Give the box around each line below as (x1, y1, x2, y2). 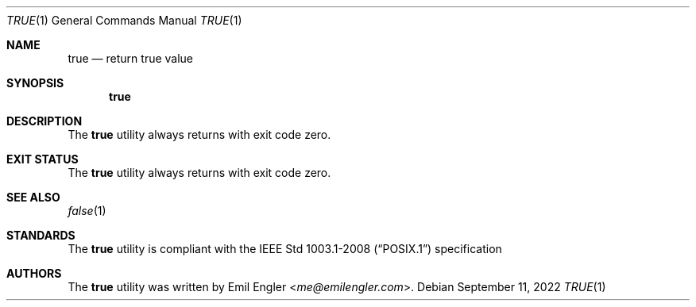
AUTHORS (6, 267, 62, 280)
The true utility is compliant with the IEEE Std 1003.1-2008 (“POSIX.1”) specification (68, 242, 502, 255)
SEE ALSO (6, 190, 60, 204)
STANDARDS (6, 228, 75, 242)
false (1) (68, 204, 106, 217)
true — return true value (68, 52, 194, 65)
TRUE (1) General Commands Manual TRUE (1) (6, 13, 242, 27)
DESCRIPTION (6, 114, 83, 128)
